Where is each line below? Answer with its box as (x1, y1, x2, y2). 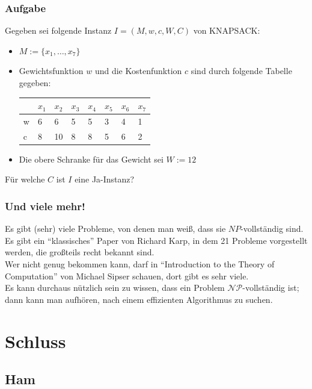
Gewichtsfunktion (19, 64, 84, 77)
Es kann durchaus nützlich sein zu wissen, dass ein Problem (5, 281, 225, 294)
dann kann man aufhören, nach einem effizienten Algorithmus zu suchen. (5, 293, 273, 305)
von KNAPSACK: (193, 24, 260, 37)
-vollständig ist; (242, 281, 299, 294)
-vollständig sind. (240, 222, 304, 235)
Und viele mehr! (5, 198, 85, 213)
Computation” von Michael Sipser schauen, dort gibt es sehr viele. (5, 269, 249, 282)
